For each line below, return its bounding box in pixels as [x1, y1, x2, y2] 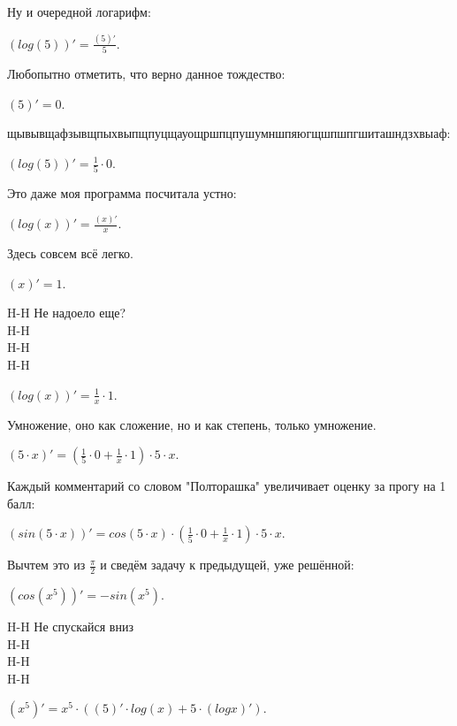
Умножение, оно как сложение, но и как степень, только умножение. [7, 415, 377, 433]
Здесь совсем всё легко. [7, 244, 134, 263]
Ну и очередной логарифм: [7, 3, 151, 20]
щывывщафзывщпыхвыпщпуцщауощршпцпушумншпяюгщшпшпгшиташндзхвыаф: [7, 124, 451, 142]
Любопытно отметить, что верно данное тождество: [7, 65, 286, 83]
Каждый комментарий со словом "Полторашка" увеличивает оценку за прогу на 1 [7, 477, 446, 495]
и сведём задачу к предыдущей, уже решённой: [100, 555, 354, 574]
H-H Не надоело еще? [7, 303, 126, 322]
